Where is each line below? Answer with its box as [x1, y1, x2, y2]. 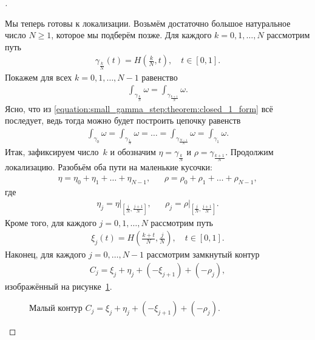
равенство [141, 70, 178, 83]
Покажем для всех [5, 70, 72, 83]
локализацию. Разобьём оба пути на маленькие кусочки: [5, 161, 212, 173]
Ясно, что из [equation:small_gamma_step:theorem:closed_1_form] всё [5, 102, 273, 115]
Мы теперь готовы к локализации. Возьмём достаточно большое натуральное [5, 16, 291, 29]
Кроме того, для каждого [5, 216, 97, 228]
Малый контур [29, 301, 83, 314]
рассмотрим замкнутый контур [146, 248, 260, 261]
